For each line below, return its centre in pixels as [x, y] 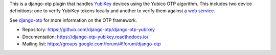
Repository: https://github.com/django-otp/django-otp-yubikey [89, 30]
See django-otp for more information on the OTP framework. [73, 20]
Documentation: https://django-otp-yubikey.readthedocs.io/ [85, 37]
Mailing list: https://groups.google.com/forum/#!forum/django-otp [91, 44]
